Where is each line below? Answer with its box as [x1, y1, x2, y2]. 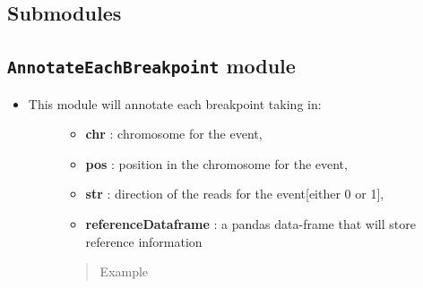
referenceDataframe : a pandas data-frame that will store [85, 214, 416, 233]
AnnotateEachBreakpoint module [7, 52, 296, 80]
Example [99, 262, 149, 281]
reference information [85, 232, 203, 250]
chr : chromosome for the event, [85, 124, 263, 143]
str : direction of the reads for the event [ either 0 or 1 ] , [85, 184, 384, 203]
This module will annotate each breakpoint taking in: [28, 94, 322, 113]
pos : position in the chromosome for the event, [85, 154, 348, 173]
